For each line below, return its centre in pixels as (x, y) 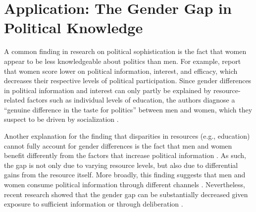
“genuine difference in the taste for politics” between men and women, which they (128, 109)
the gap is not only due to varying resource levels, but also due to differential (121, 165)
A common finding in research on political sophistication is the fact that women (125, 51)
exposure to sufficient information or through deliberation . (94, 204)
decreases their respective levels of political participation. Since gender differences (128, 80)
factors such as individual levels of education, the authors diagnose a (131, 100)
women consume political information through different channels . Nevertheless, (125, 185)
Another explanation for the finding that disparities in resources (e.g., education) (127, 136)
